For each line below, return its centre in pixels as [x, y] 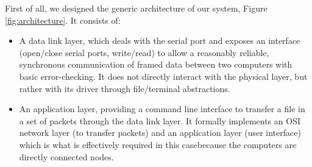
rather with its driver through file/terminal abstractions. [125, 88]
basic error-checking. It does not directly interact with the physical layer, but [163, 76]
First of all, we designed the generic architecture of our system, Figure [136, 8]
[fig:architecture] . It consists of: [63, 20]
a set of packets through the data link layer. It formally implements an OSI [160, 120]
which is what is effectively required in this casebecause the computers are [158, 144]
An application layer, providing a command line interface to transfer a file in [162, 109]
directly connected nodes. [66, 156]
